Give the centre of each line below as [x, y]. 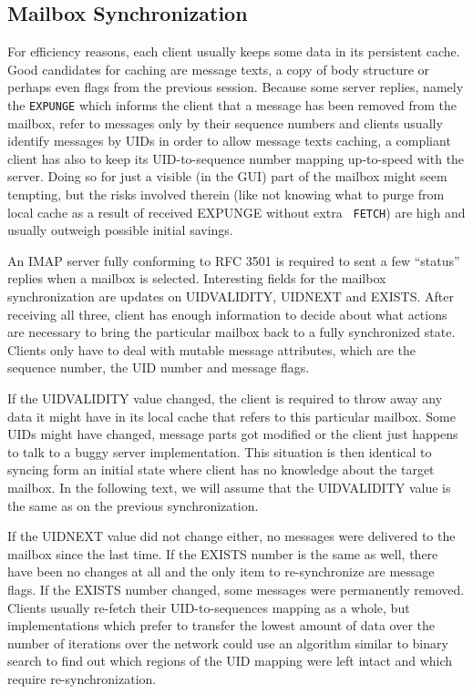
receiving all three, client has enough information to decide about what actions [227, 314]
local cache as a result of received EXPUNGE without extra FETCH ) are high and [236, 212]
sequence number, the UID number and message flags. [159, 367]
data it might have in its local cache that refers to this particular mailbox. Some [231, 416]
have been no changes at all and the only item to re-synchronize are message [221, 572]
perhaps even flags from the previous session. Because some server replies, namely [236, 87]
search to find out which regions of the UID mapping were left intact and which [230, 661]
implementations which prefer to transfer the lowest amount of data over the [221, 625]
